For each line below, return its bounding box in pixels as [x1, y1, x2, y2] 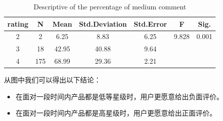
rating [7, 18, 29, 29]
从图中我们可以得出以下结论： [4, 75, 101, 85]
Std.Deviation [79, 18, 127, 29]
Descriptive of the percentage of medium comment [34, 1, 186, 11]
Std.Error [134, 18, 167, 29]
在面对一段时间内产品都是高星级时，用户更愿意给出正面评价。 [15, 108, 217, 118]
